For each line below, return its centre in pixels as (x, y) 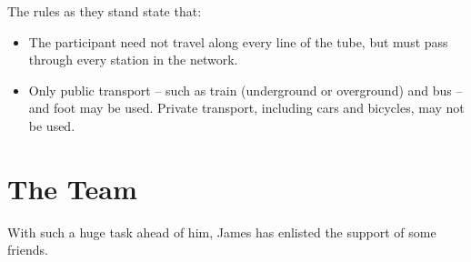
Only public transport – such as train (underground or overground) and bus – (246, 90)
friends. (28, 250)
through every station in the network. (133, 60)
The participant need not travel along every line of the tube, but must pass (238, 41)
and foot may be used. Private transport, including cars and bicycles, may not (246, 108)
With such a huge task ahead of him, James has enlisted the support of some (222, 232)
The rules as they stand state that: (105, 11)
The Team (72, 188)
